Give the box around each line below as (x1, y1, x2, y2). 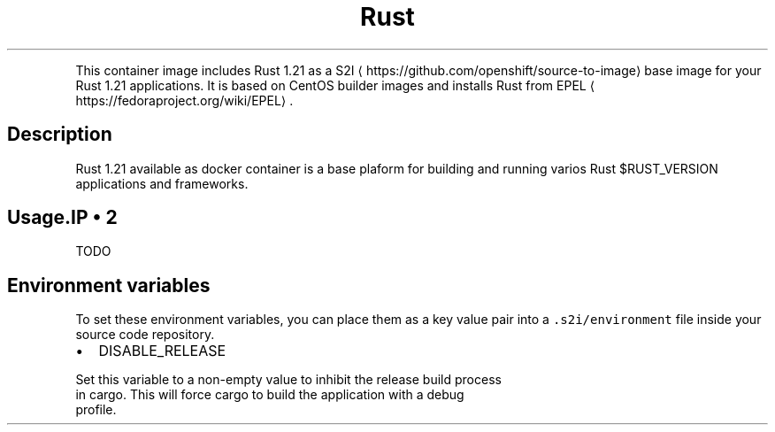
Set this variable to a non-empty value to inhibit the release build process (75, 372, 502, 388)
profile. (75, 402, 117, 418)
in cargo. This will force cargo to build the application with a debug (75, 387, 464, 403)
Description (7, 123, 112, 146)
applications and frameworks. (75, 175, 249, 191)
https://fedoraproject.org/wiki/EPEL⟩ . (75, 92, 294, 108)
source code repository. (75, 327, 215, 343)
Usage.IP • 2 (7, 206, 118, 229)
